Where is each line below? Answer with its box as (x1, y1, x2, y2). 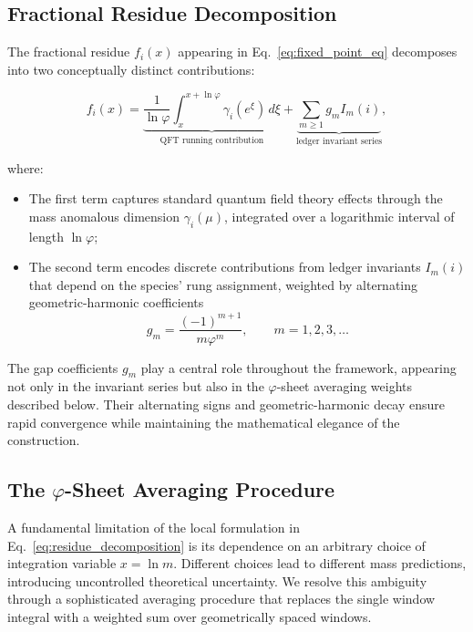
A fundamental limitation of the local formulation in (7, 517, 300, 536)
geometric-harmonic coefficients (28, 293, 204, 312)
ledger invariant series (296, 137, 383, 147)
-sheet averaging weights (276, 377, 413, 396)
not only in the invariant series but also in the (7, 377, 264, 396)
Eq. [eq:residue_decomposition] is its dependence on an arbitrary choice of (7, 535, 426, 554)
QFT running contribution (159, 135, 264, 145)
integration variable (7, 554, 117, 573)
